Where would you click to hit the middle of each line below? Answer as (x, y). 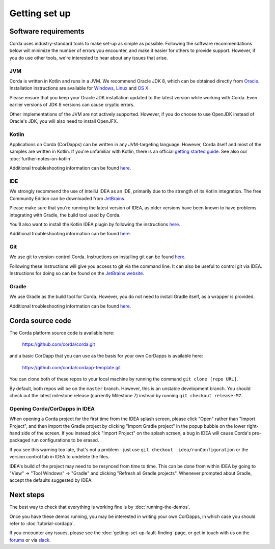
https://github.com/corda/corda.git (59, 344)
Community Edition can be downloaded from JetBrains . (67, 198)
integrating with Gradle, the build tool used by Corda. (65, 215)
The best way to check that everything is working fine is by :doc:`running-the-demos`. (100, 507)
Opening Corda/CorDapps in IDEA (52, 408)
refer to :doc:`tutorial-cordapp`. (42, 524)
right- (253, 426)
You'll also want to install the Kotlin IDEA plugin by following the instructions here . (95, 224)
